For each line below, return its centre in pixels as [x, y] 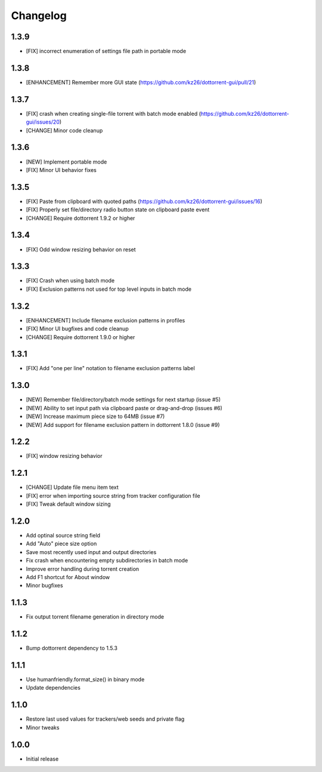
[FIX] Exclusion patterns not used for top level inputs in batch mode [109, 289]
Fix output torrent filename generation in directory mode [95, 617]
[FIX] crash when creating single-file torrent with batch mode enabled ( [113, 113]
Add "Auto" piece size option [61, 544]
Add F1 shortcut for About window [68, 577]
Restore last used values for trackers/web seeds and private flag [105, 719]
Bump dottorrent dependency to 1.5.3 [72, 648]
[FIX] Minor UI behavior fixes [61, 170]
